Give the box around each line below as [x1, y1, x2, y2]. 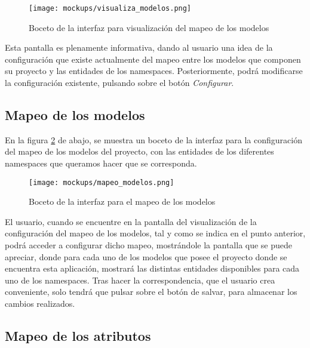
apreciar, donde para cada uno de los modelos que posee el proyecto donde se [5, 250, 287, 263]
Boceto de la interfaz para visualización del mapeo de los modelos [29, 21, 269, 33]
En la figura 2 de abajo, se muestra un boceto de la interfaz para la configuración [5, 133, 302, 146]
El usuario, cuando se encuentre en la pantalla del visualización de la [5, 215, 257, 227]
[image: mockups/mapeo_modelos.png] [29, 178, 174, 187]
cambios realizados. [5, 297, 75, 310]
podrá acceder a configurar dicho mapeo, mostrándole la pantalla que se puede [5, 239, 293, 251]
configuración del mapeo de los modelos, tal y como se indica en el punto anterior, [5, 227, 306, 239]
